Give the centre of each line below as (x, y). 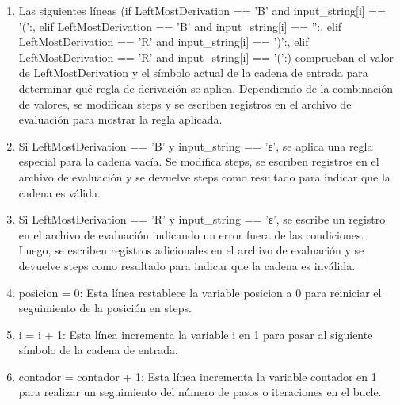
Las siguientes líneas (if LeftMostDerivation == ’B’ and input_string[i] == (202, 10)
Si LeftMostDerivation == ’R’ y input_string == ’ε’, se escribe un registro (202, 219)
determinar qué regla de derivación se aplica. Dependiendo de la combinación (206, 88)
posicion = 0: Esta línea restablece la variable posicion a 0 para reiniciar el (200, 292)
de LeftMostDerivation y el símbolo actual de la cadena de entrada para (193, 73)
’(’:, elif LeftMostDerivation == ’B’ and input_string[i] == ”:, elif (180, 26)
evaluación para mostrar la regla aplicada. (120, 119)
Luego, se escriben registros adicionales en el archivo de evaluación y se (191, 250)
